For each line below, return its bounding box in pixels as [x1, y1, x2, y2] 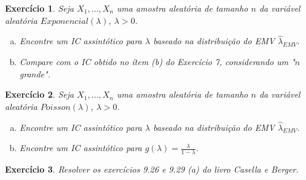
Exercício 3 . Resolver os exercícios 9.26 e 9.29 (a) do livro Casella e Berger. [5, 163, 299, 176]
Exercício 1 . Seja [5, 2, 74, 14]
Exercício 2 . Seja [5, 88, 74, 101]
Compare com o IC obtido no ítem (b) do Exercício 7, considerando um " [19, 55, 295, 68]
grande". [19, 67, 50, 80]
